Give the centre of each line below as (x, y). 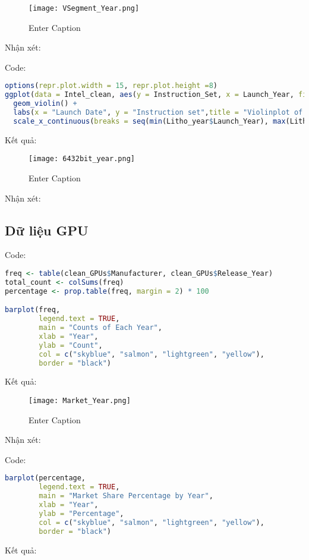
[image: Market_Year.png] (80, 401)
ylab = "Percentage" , (81, 513)
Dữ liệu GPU (47, 230)
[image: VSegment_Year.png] (84, 8)
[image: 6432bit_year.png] (82, 159)
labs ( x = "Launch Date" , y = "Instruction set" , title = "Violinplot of (158, 113)
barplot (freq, (33, 310)
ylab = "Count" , (71, 345)
